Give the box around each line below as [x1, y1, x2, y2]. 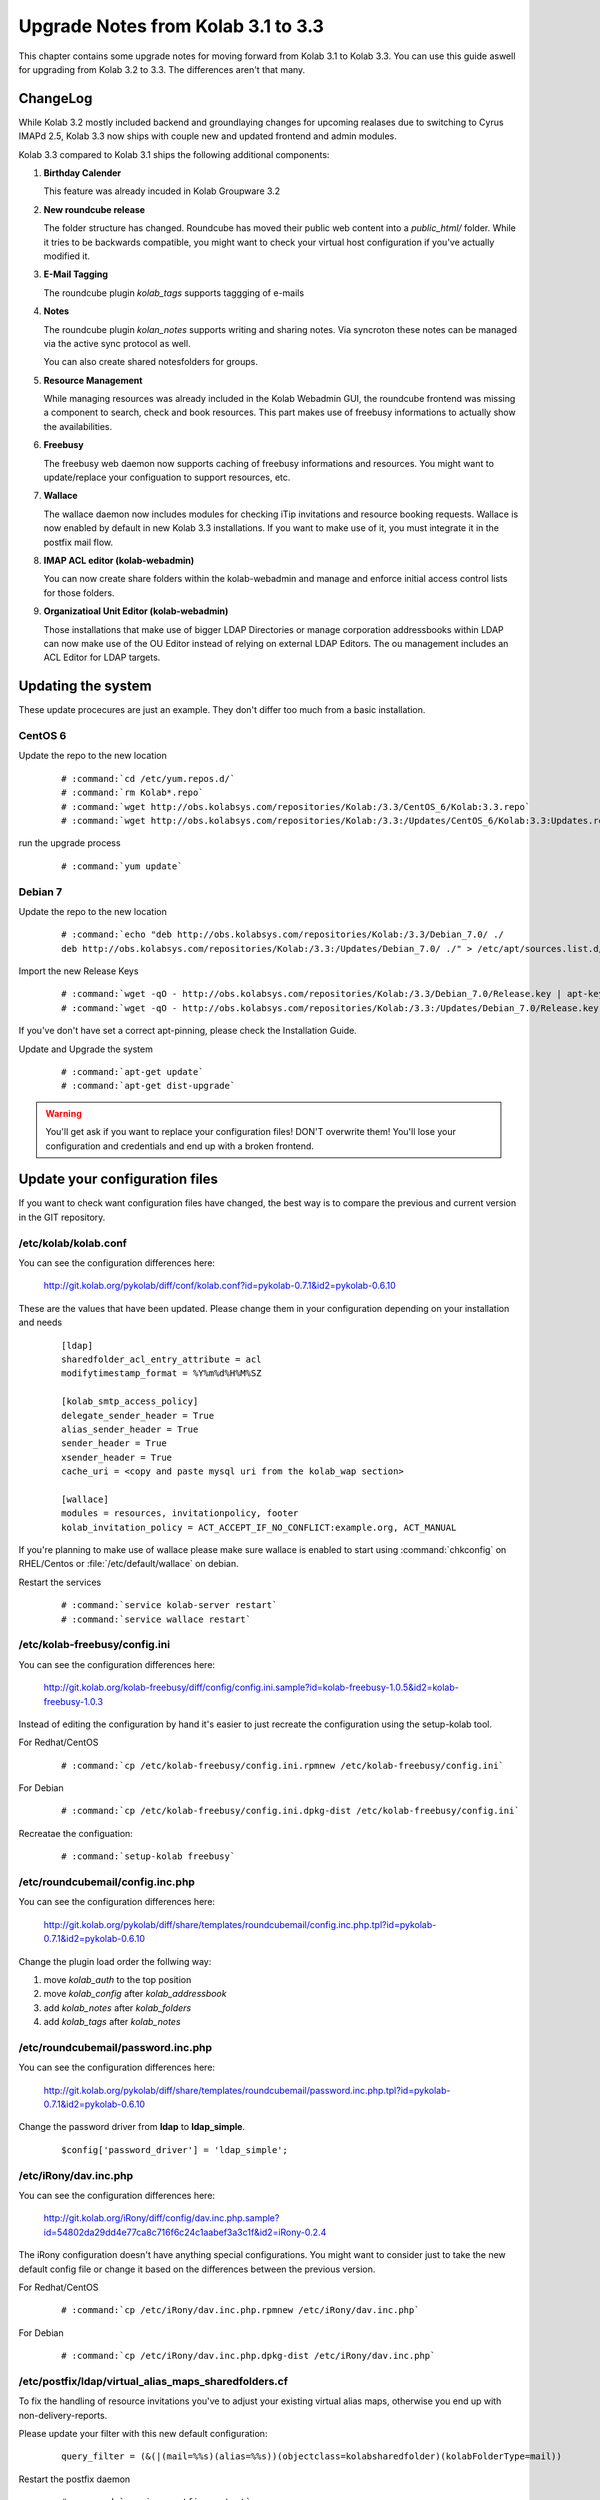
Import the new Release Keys [18, 965, 139, 977]
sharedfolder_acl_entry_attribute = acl [61, 1353, 262, 1365]
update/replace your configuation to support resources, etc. [43, 471, 291, 484]
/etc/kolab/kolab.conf [18, 1236, 127, 1250]
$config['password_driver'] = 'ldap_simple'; [61, 2144, 289, 2155]
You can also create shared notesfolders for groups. [43, 356, 259, 368]
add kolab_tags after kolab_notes [43, 2016, 181, 2028]
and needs [18, 1316, 63, 1329]
